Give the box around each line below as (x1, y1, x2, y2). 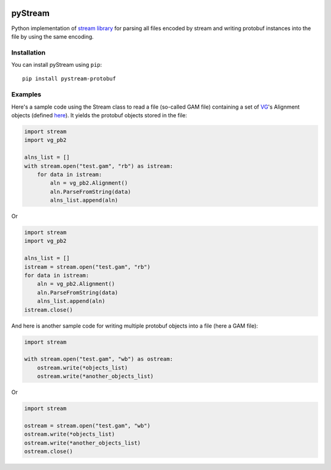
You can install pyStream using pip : (11, 61, 102, 69)
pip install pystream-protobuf (22, 75, 116, 82)
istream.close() (24, 306, 74, 313)
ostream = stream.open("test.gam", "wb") (24, 422, 151, 429)
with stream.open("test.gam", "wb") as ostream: (24, 356, 173, 363)
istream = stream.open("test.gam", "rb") (24, 263, 151, 270)
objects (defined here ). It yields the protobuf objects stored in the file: (11, 111, 187, 119)
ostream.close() (24, 448, 74, 455)
